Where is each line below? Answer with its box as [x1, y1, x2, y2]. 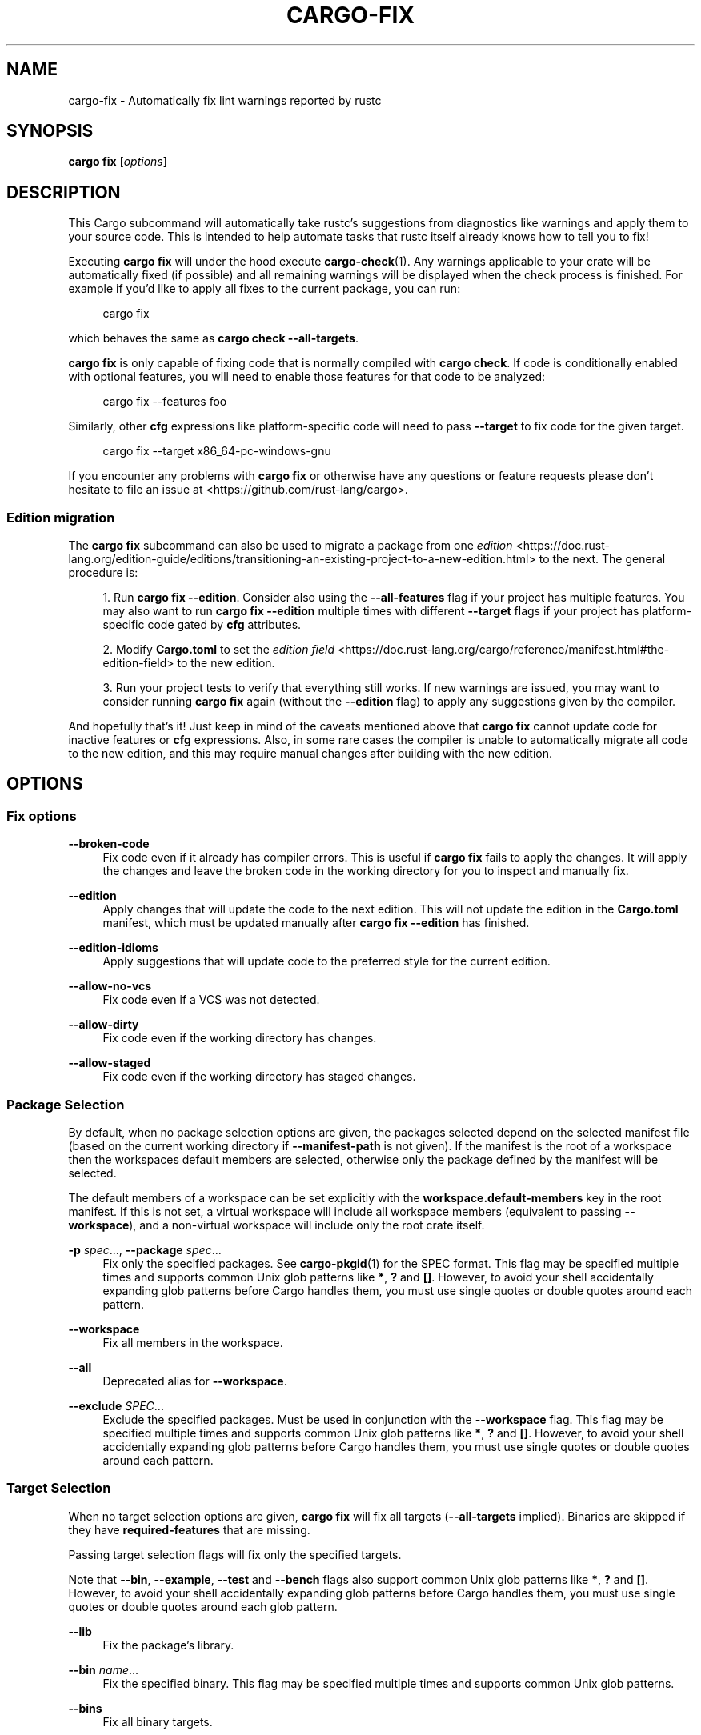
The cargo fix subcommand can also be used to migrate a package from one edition [68, 538, 513, 553]
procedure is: [68, 566, 138, 580]
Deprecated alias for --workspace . [102, 1374, 287, 1388]
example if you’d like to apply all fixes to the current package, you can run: [68, 282, 461, 296]
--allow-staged [68, 1056, 151, 1070]
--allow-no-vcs [68, 979, 152, 993]
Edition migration [6, 509, 115, 526]
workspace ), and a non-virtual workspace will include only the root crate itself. [68, 1218, 485, 1232]
